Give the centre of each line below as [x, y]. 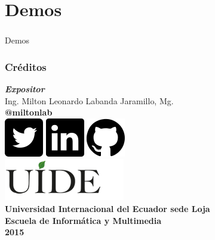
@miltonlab [29, 112]
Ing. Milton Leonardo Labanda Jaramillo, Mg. [89, 100]
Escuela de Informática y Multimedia [83, 220]
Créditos [26, 66]
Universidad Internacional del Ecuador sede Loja [107, 209]
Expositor [25, 89]
